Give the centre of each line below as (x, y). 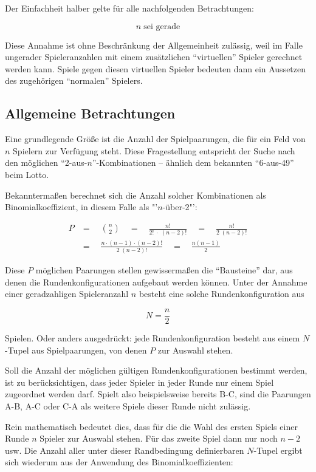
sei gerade (162, 26)
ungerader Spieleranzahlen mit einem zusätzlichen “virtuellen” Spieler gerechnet (154, 57)
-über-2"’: (180, 207)
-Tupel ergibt (278, 450)
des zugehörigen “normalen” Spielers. (74, 80)
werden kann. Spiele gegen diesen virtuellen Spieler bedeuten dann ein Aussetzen (156, 68)
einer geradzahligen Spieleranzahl (67, 294)
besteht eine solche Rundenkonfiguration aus (222, 294)
